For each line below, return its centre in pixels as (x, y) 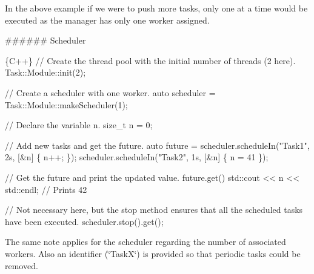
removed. (22, 265)
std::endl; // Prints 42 (46, 189)
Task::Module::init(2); (45, 72)
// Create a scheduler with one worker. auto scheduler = (110, 92)
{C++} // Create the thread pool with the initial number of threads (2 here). (150, 60)
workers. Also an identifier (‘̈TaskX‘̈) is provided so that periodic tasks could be (153, 253)
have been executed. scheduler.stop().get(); (84, 221)
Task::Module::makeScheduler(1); (66, 104)
